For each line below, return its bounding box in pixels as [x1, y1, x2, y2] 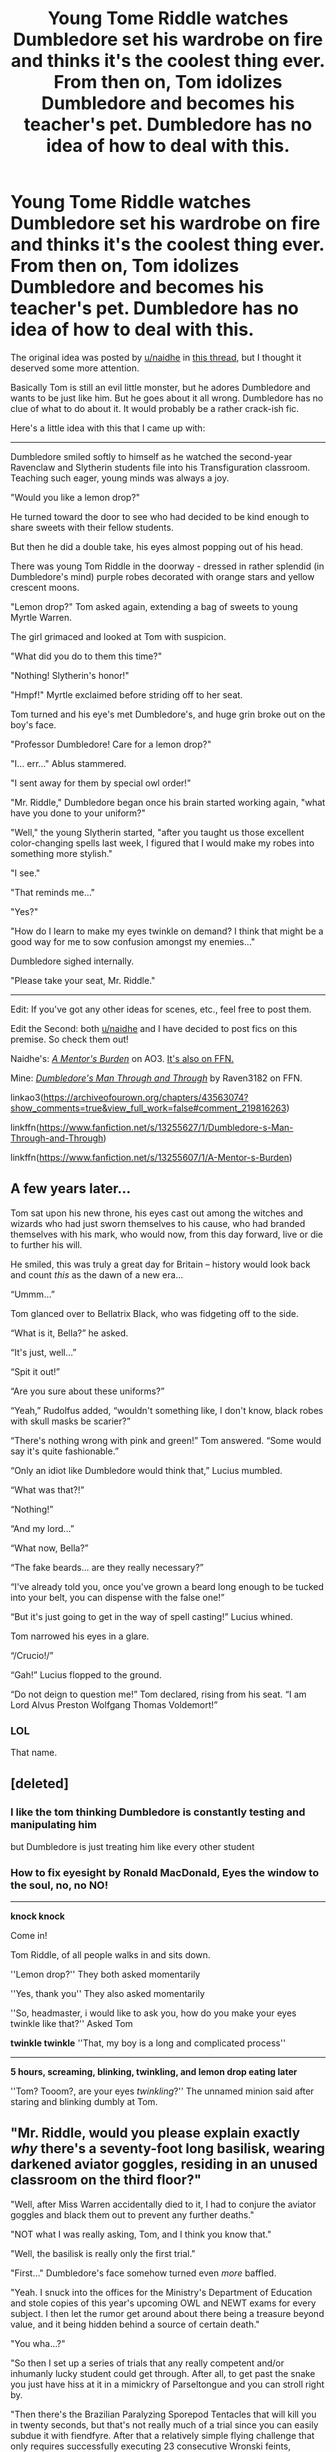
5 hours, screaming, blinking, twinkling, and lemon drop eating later [10, 2066, 298, 2078]
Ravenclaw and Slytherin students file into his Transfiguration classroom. [10, 461, 311, 473]
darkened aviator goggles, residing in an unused [10, 2156, 318, 2173]
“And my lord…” [10, 1522, 75, 1534]
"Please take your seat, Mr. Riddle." [10, 974, 156, 986]
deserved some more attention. [10, 362, 140, 374]
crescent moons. [10, 581, 80, 593]
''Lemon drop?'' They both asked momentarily [10, 1968, 201, 1981]
